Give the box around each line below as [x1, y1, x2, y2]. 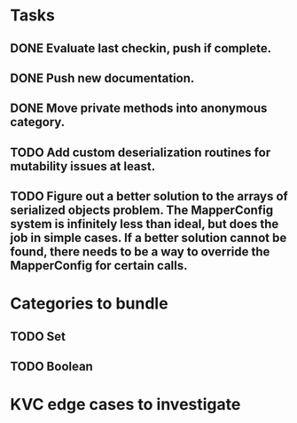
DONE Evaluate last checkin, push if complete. [10, 41, 272, 56]
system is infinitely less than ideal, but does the [10, 216, 279, 231]
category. [10, 114, 66, 129]
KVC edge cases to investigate [10, 395, 241, 415]
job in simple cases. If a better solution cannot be [10, 231, 287, 246]
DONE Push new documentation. [10, 70, 195, 85]
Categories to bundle [10, 294, 168, 314]
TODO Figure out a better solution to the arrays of [10, 189, 289, 204]
